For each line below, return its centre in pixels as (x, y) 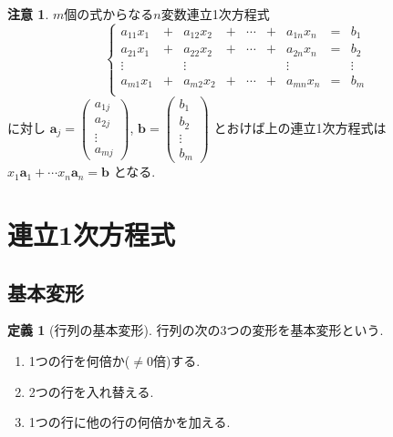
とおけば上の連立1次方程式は (300, 127)
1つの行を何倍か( (79, 360)
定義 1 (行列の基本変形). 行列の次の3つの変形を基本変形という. (196, 330)
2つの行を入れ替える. (91, 391)
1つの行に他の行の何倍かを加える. (129, 422)
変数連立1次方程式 (215, 14)
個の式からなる (109, 14)
